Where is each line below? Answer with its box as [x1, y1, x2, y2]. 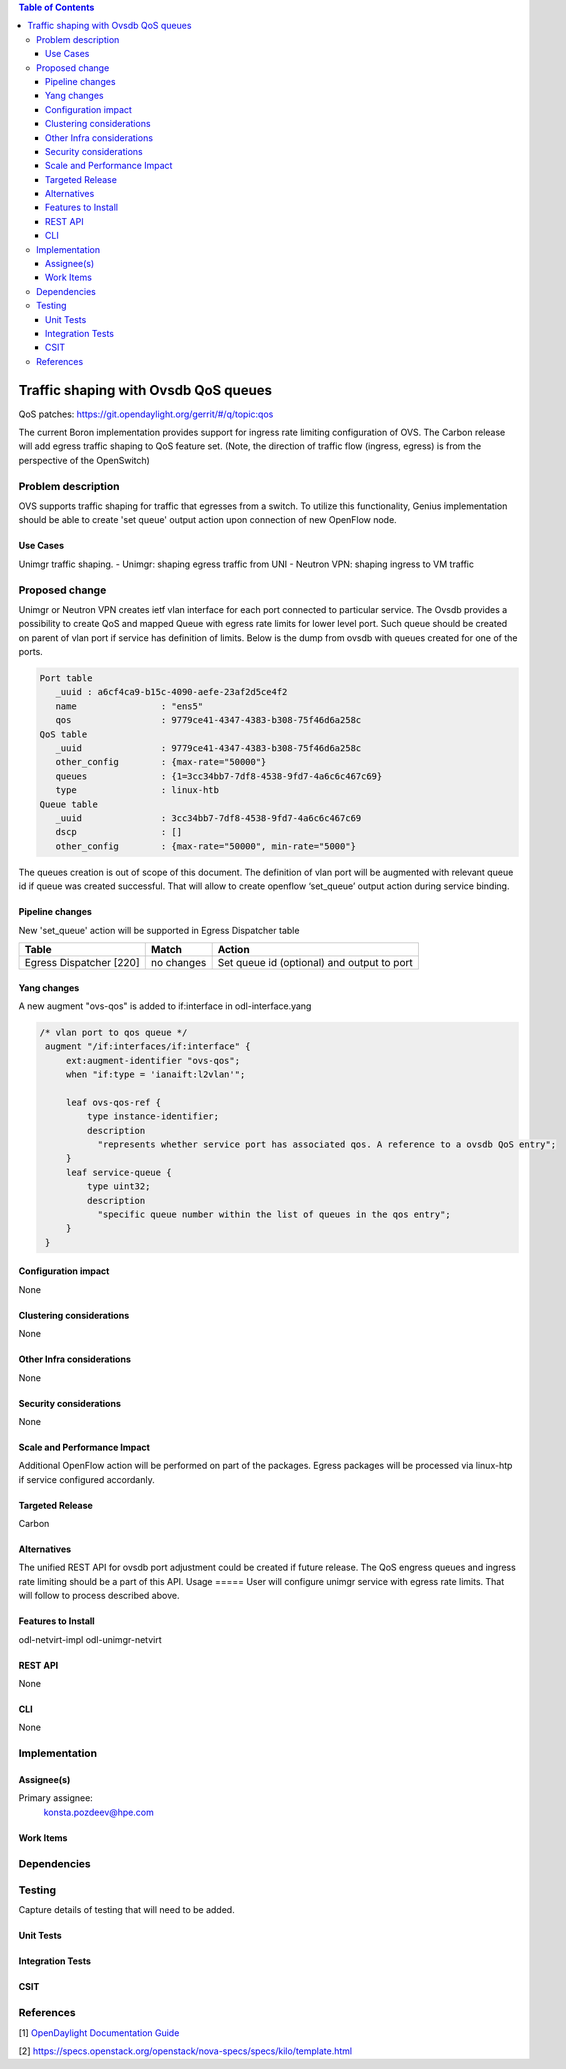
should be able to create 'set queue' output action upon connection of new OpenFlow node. [18, 514, 397, 526]
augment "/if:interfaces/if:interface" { [45, 1041, 251, 1052]
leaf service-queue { [65, 1166, 172, 1178]
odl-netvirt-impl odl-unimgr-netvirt [18, 1633, 162, 1645]
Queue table [39, 798, 99, 810]
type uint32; [86, 1181, 151, 1192]
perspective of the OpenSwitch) [18, 454, 150, 466]
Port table [39, 673, 93, 684]
